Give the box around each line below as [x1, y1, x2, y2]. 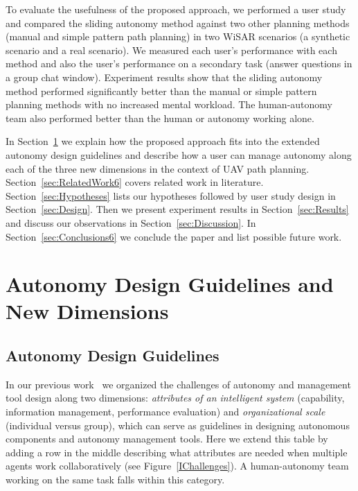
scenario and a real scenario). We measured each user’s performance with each [6, 42, 337, 57]
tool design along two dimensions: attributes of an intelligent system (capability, [6, 390, 345, 405]
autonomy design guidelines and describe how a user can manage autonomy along [6, 147, 352, 162]
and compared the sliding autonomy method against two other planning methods [6, 15, 350, 30]
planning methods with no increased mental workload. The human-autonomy [6, 97, 332, 112]
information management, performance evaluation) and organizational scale [6, 404, 325, 419]
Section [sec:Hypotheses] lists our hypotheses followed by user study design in [6, 188, 336, 203]
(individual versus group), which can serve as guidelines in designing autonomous [6, 417, 350, 432]
